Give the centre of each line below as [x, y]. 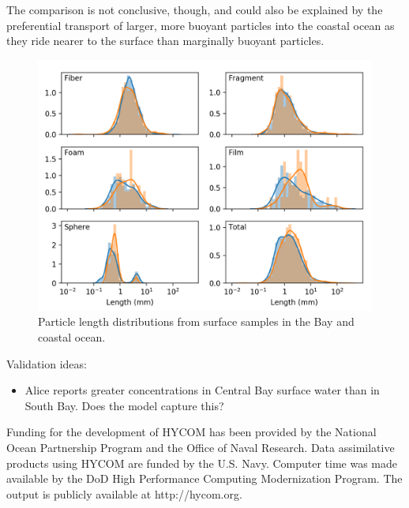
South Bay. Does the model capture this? [124, 405]
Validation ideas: [47, 363]
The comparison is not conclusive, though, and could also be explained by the [195, 9]
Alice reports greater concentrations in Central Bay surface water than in [202, 390]
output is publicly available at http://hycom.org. [124, 493]
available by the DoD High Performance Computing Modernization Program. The [204, 478]
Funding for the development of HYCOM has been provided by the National [191, 432]
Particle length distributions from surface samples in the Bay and [196, 321]
